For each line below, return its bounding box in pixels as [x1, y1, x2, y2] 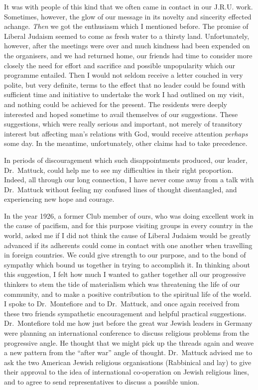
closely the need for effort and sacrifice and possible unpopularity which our [4, 60, 236, 70]
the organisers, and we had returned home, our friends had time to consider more [4, 50, 253, 60]
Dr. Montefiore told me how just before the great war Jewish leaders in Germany [4, 318, 253, 328]
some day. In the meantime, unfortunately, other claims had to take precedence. [4, 138, 248, 148]
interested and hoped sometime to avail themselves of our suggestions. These [4, 109, 238, 119]
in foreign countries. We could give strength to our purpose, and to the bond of [4, 250, 246, 260]
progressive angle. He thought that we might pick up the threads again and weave [4, 337, 254, 348]
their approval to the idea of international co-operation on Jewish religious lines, [4, 367, 249, 377]
